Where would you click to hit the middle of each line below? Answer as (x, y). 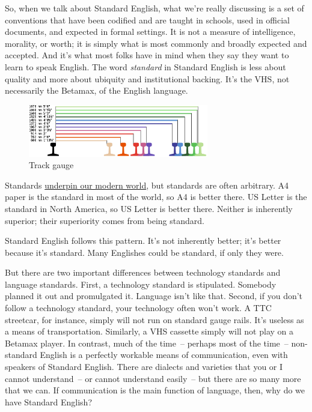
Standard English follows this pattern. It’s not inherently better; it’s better (143, 241)
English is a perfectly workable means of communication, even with (164, 355)
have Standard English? (49, 401)
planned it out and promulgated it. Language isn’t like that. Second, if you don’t (154, 296)
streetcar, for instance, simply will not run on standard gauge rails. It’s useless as (154, 319)
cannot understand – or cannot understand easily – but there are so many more (153, 378)
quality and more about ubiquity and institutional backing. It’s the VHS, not (147, 78)
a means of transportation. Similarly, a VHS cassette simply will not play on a (149, 331)
